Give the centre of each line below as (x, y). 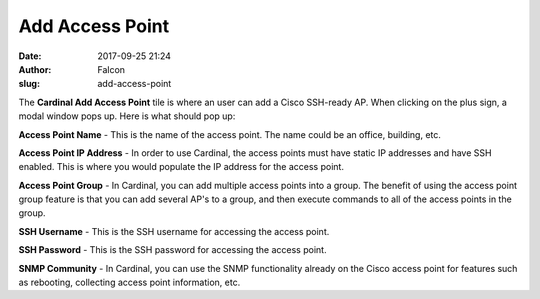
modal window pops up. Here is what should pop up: (127, 116)
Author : (35, 69)
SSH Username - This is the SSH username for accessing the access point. (174, 231)
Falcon (111, 69)
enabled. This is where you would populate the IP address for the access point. (181, 167)
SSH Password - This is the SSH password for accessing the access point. (172, 250)
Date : (30, 56)
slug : (29, 84)
